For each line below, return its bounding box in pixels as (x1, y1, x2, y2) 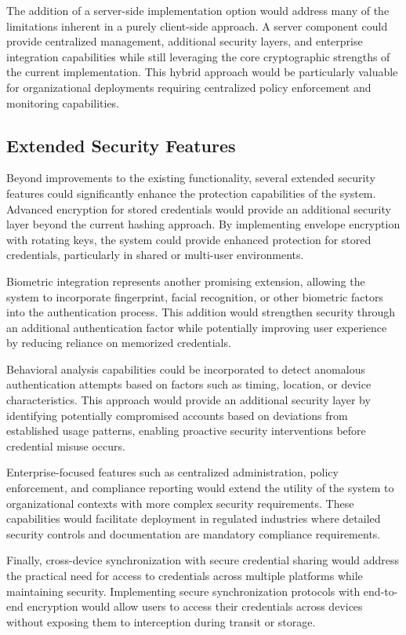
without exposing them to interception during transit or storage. (6, 613, 316, 630)
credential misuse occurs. (6, 437, 125, 454)
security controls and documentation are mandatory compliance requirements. (6, 525, 381, 542)
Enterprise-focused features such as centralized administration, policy (6, 464, 339, 480)
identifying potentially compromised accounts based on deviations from (6, 407, 348, 423)
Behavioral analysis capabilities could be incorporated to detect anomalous (6, 360, 365, 377)
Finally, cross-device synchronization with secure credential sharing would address (6, 552, 400, 568)
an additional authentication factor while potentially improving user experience (6, 319, 387, 335)
